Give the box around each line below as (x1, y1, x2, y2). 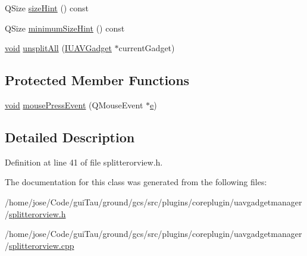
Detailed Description (5, 127, 135, 146)
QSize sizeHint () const (5, 2, 89, 14)
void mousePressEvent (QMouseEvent (5, 98, 143, 111)
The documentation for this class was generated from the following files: (5, 176, 267, 188)
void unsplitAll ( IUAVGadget (5, 42, 112, 54)
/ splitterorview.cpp (5, 239, 74, 251)
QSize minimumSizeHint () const (5, 21, 125, 34)
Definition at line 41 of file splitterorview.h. (5, 155, 163, 168)
